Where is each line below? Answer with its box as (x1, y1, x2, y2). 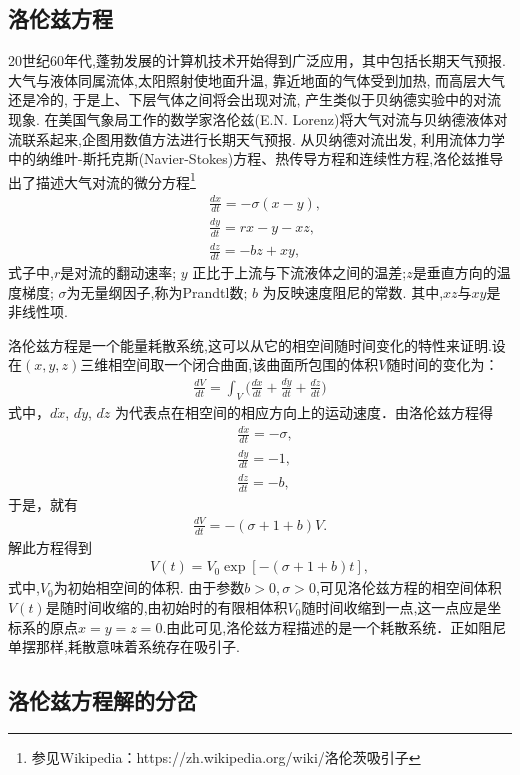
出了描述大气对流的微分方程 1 (8, 168, 196, 192)
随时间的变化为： (386, 354, 499, 375)
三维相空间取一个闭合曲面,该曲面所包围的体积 (80, 354, 379, 375)
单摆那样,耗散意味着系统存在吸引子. (8, 636, 240, 657)
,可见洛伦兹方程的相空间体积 (315, 577, 502, 598)
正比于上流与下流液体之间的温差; (192, 261, 407, 282)
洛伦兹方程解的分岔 (8, 685, 197, 716)
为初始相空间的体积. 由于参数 (53, 577, 245, 598)
